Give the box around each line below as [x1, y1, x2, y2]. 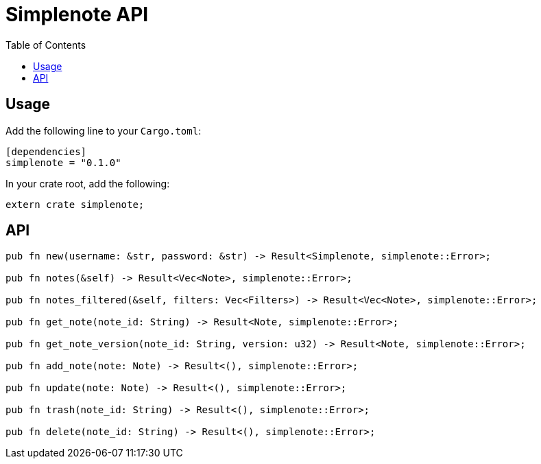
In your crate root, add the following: [5, 177, 170, 189]
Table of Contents [5, 38, 86, 51]
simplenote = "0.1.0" [5, 156, 121, 168]
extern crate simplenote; [5, 198, 145, 210]
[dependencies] [5, 146, 87, 157]
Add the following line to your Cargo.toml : [5, 124, 202, 137]
